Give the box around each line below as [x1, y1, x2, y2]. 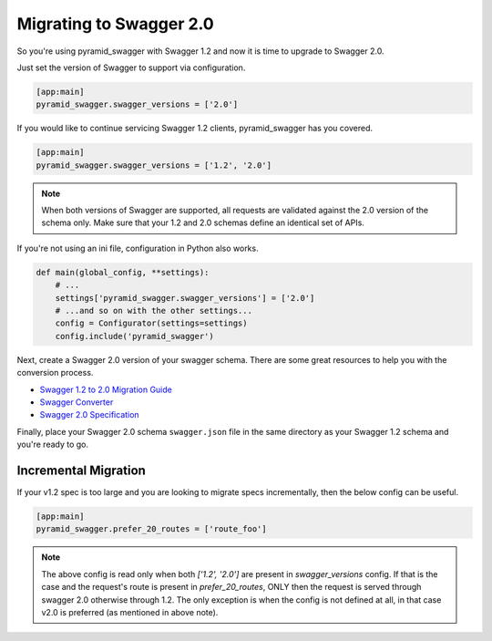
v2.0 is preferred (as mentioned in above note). [41, 606, 219, 617]
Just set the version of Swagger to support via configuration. [16, 62, 246, 73]
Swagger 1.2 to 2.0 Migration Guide [39, 384, 172, 395]
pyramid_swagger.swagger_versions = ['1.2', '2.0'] [36, 160, 272, 171]
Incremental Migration [16, 462, 146, 478]
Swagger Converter [39, 397, 114, 408]
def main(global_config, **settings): [36, 267, 210, 277]
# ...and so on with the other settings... [55, 305, 252, 315]
